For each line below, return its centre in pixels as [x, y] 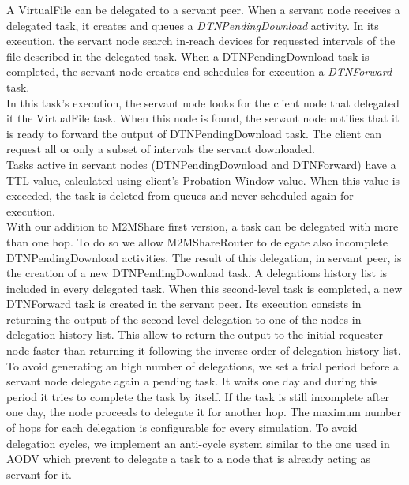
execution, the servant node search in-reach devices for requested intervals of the [201, 41]
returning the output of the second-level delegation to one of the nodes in [184, 319]
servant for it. [39, 474]
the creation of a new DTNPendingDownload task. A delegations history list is [197, 273]
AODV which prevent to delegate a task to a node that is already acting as [188, 459]
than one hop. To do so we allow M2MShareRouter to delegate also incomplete [197, 241]
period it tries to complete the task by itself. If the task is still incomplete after [198, 396]
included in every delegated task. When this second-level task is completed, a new [204, 288]
